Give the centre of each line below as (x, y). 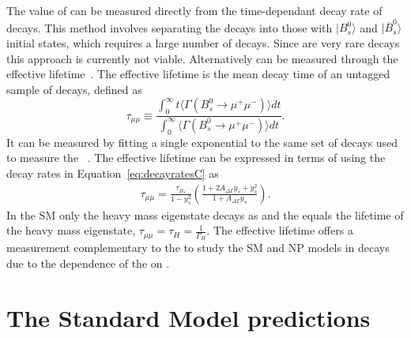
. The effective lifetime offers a (280, 230)
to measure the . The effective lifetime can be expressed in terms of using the (196, 158)
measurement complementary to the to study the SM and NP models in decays (198, 248)
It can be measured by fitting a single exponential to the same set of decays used (202, 142)
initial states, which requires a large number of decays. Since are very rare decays (203, 42)
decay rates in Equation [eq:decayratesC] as (113, 173)
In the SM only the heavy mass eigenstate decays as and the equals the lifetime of (205, 214)
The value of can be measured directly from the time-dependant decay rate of (194, 10)
